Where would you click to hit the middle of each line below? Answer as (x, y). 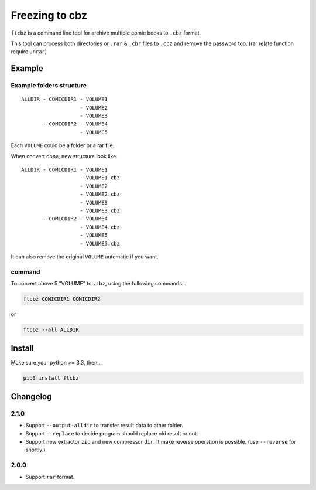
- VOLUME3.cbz (100, 210)
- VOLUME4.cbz (100, 227)
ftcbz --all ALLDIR (51, 330)
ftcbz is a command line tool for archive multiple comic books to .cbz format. (106, 33)
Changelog (31, 397)
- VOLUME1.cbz (100, 178)
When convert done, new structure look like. (64, 156)
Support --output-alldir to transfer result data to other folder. (104, 426)
